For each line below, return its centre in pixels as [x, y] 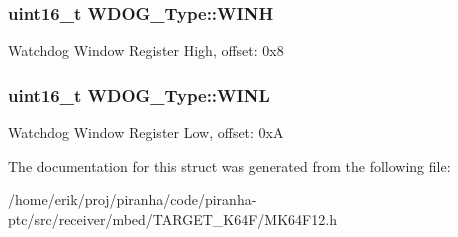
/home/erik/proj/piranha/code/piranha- [132, 199]
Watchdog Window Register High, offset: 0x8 [146, 50]
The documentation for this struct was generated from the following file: [229, 165]
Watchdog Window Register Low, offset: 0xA [146, 132]
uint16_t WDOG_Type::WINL [139, 94]
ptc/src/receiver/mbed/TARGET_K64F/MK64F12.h [172, 218]
